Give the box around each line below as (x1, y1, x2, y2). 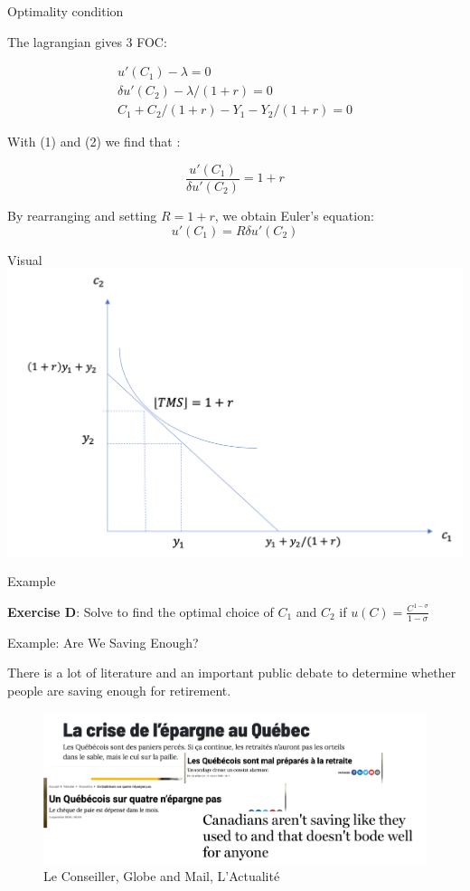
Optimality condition (7, 2, 124, 20)
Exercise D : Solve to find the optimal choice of (7, 602, 274, 621)
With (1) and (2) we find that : (7, 132, 181, 151)
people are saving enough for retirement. (7, 680, 231, 699)
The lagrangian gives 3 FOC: (7, 32, 167, 51)
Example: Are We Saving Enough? (7, 632, 199, 651)
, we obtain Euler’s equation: (214, 205, 374, 224)
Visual (7, 250, 42, 269)
